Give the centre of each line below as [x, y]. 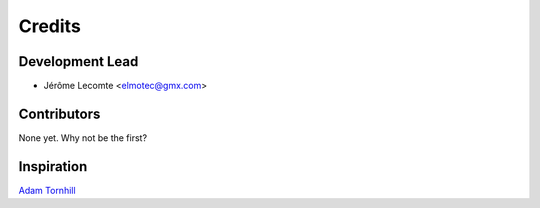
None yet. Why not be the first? [83, 137]
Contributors [59, 113]
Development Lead [78, 61]
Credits [50, 26]
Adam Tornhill [47, 190]
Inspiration [53, 166]
